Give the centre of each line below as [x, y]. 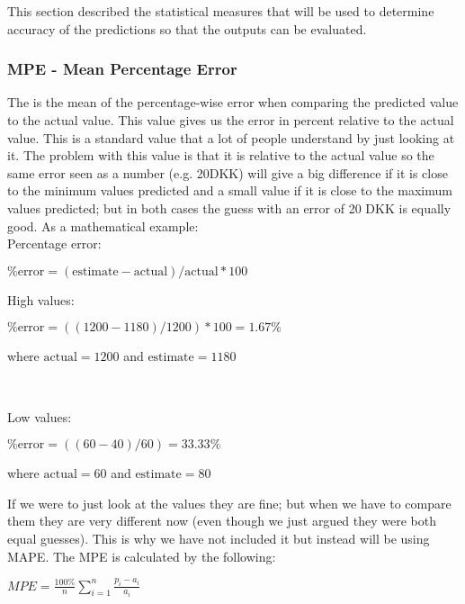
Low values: [40, 416]
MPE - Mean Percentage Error [122, 69]
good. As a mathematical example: [103, 225]
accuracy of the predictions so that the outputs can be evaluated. [187, 28]
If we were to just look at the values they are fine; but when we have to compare [229, 503]
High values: [41, 299]
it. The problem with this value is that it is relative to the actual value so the [221, 155]
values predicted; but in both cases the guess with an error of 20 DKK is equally [229, 207]
